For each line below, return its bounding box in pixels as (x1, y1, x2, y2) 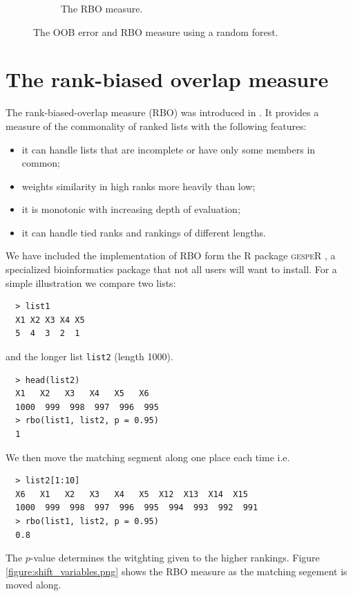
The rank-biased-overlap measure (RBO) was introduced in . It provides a (6, 105, 319, 120)
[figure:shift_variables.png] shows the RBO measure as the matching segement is (6, 564, 347, 578)
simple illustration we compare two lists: (6, 275, 176, 290)
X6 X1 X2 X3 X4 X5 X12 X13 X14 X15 (15, 489, 248, 499)
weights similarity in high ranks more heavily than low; (21, 178, 256, 193)
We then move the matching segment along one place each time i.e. (6, 449, 290, 464)
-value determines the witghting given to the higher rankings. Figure (30, 550, 320, 565)
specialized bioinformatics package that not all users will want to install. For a (6, 262, 337, 277)
